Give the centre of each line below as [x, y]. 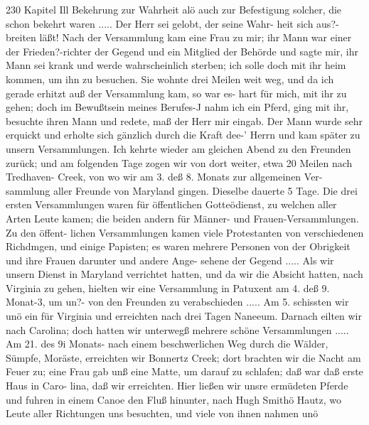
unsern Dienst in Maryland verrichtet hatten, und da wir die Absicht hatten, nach [184, 274]
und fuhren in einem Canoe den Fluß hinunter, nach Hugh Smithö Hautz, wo [174, 399]
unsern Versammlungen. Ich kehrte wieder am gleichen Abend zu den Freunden [178, 148]
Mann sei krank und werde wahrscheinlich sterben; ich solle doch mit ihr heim [176, 65]
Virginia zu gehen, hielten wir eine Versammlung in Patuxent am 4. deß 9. [168, 287]
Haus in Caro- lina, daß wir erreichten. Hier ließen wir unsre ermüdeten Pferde [177, 386]
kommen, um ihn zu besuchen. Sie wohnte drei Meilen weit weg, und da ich [170, 79]
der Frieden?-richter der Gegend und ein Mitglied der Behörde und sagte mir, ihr [182, 51]
